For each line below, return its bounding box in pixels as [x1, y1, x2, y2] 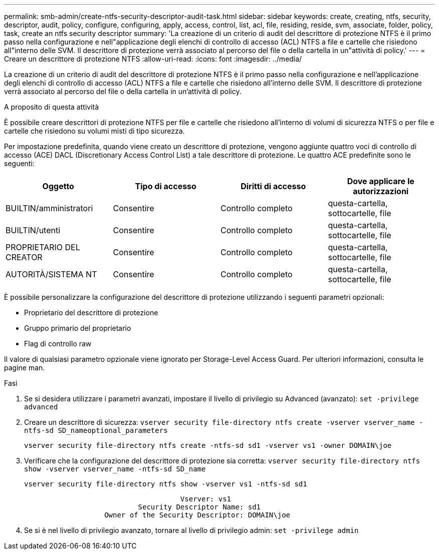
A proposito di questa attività [4, 103, 99, 111]
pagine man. [4, 363, 45, 372]
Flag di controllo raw [24, 339, 92, 348]
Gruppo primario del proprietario [24, 324, 131, 332]
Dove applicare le [347, 176, 414, 186]
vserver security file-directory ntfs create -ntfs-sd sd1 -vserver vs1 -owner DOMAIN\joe [24, 441, 392, 449]
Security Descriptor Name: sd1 [138, 503, 261, 511]
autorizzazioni [353, 186, 409, 196]
